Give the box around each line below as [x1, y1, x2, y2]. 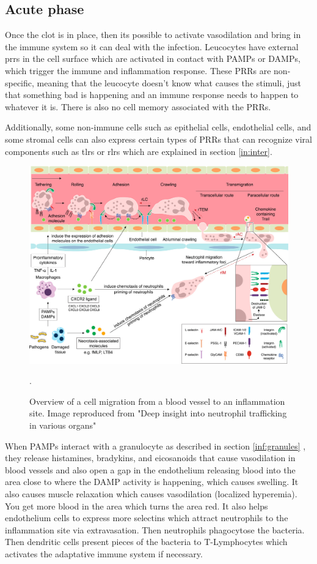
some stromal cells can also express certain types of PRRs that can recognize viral [5, 132, 312, 145]
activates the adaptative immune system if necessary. [5, 547, 203, 560]
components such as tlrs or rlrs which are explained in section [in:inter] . [5, 145, 272, 157]
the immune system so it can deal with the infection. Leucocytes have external [5, 40, 299, 53]
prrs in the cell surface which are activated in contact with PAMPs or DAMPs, [5, 52, 301, 65]
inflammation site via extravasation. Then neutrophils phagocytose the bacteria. [5, 523, 305, 536]
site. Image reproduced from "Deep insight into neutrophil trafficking [29, 407, 287, 419]
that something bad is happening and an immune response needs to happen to [5, 88, 299, 101]
